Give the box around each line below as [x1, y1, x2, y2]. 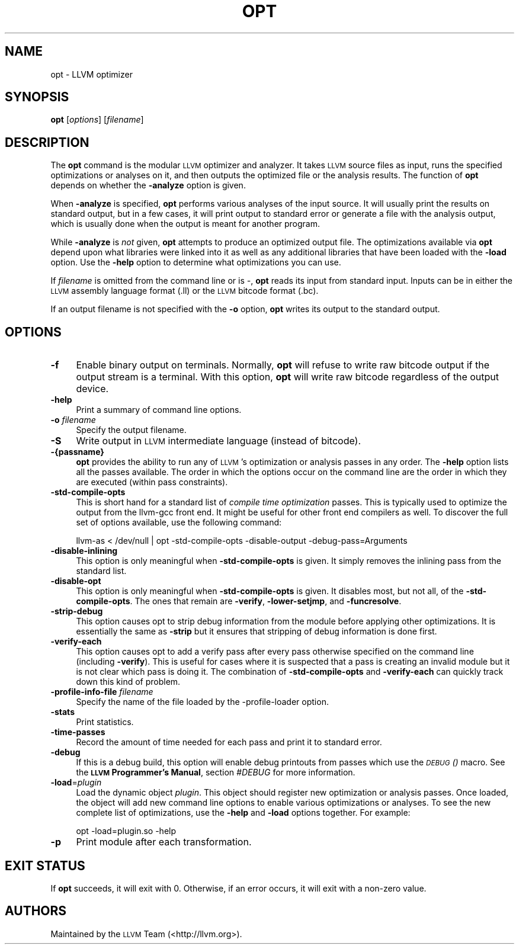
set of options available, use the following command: [76, 517, 282, 528]
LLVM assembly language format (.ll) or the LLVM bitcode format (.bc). [50, 286, 319, 296]
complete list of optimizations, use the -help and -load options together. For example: [76, 807, 411, 818]
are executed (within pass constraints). [76, 477, 228, 488]
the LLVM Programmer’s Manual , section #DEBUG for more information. [76, 767, 355, 778]
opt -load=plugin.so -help [76, 826, 177, 836]
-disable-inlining [50, 546, 118, 556]
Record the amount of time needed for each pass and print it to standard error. [76, 737, 382, 748]
